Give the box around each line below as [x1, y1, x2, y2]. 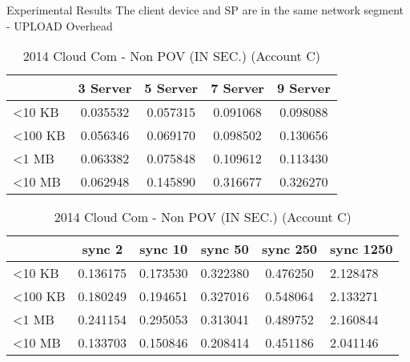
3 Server [78, 78, 132, 98]
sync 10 [139, 239, 188, 259]
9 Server [276, 78, 331, 98]
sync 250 [261, 239, 318, 259]
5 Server [144, 78, 199, 98]
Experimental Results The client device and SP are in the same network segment [6, 2, 404, 18]
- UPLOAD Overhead [6, 17, 113, 34]
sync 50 [200, 239, 249, 259]
